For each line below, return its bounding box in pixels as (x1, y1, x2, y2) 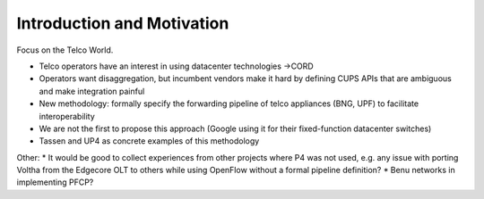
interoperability (39, 111, 96, 121)
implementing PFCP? (16, 177, 94, 187)
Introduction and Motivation (16, 13, 229, 33)
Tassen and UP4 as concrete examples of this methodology (39, 136, 260, 146)
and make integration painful (39, 86, 145, 96)
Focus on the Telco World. (16, 45, 114, 55)
